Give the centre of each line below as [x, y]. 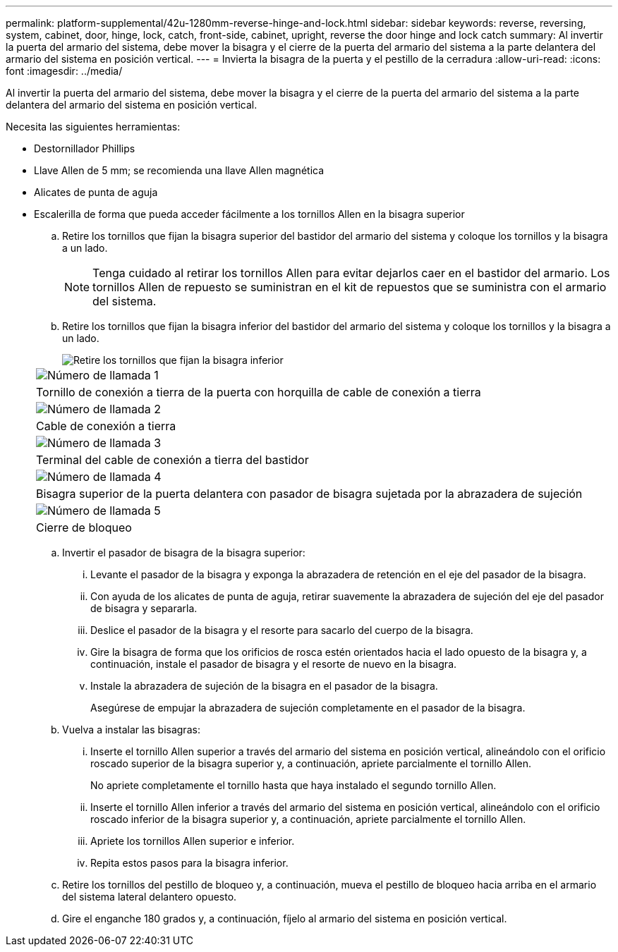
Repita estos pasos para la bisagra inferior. [189, 863]
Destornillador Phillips [85, 148]
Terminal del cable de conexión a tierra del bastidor [172, 460]
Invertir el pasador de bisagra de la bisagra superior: [184, 553]
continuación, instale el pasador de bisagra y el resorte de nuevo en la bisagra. [274, 664]
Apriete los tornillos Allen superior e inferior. [193, 841]
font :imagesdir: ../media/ [64, 71]
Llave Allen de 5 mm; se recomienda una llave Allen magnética [179, 170]
